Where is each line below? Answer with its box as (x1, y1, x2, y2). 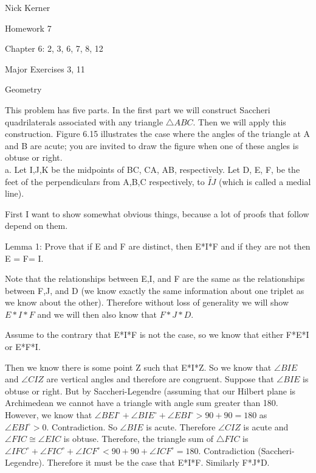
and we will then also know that (37, 307, 157, 320)
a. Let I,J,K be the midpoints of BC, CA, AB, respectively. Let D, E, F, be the (5, 163, 300, 175)
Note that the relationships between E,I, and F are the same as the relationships (5, 272, 305, 285)
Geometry (5, 83, 42, 96)
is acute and (243, 420, 289, 433)
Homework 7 (5, 21, 52, 34)
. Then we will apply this (193, 115, 286, 128)
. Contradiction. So (46, 420, 117, 433)
